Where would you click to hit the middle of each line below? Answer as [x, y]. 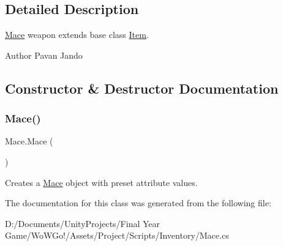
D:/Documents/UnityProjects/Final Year [83, 223]
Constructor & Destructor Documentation [142, 88]
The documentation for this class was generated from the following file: [138, 203]
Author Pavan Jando [44, 55]
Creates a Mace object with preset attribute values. [101, 182]
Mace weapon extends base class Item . [77, 35]
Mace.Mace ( [29, 141]
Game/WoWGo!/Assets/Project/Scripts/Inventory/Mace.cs [117, 235]
